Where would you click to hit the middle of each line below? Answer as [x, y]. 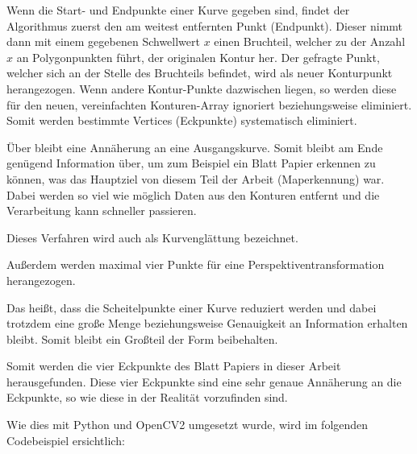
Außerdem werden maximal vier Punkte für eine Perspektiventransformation [196, 264]
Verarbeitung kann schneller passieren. [102, 210]
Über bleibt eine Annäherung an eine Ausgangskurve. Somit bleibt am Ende [195, 147]
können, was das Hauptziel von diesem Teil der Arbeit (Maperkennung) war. [196, 178]
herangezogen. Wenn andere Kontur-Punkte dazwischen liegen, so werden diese [202, 88]
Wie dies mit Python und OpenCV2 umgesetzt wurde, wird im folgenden [188, 425]
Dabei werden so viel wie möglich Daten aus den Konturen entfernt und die [193, 194]
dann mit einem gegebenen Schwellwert [103, 41]
